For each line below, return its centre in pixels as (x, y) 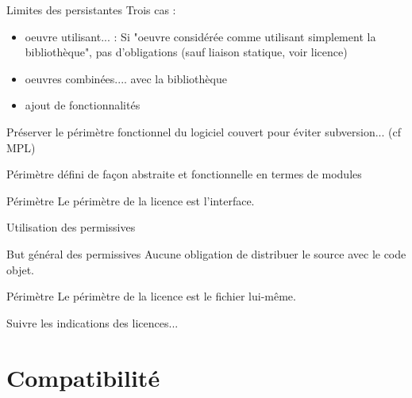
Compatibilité (83, 377)
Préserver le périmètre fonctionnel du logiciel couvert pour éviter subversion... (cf (204, 131)
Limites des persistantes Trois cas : (91, 10)
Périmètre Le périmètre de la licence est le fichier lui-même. (151, 296)
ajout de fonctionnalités (83, 105)
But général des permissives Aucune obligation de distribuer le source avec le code (206, 253)
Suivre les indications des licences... (92, 322)
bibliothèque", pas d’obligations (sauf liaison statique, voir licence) (186, 52)
